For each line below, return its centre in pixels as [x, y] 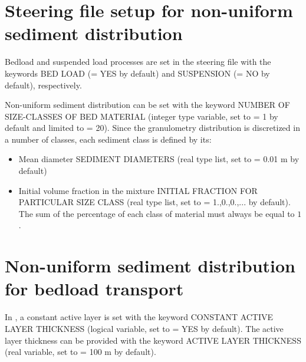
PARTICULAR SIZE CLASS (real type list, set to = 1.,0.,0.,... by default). [154, 202]
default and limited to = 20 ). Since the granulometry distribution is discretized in [152, 128]
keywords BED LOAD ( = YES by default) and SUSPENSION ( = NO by [137, 73]
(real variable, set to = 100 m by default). [80, 352]
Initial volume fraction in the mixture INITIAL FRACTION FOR [138, 190]
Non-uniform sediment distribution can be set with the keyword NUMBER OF [147, 105]
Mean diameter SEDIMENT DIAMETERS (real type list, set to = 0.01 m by [159, 159]
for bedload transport [94, 289]
